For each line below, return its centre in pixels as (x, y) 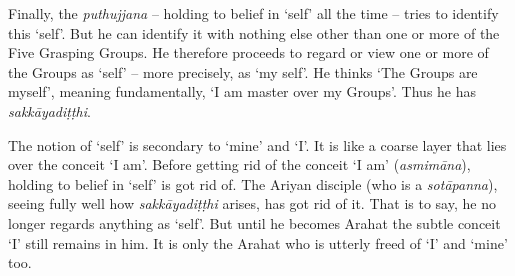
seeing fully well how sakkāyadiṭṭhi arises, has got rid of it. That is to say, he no (252, 203)
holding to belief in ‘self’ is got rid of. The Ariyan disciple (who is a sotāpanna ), (253, 183)
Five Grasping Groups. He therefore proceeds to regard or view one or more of (248, 52)
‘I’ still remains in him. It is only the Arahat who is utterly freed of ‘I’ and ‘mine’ (258, 242)
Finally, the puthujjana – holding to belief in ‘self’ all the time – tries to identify (253, 13)
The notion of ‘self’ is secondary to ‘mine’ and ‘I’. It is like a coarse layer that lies (257, 144)
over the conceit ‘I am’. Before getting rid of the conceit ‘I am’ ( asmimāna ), (239, 164)
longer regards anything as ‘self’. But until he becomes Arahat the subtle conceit (254, 222)
